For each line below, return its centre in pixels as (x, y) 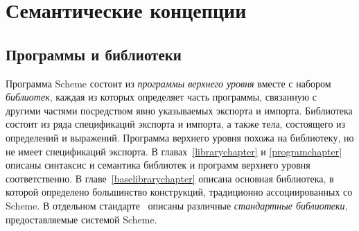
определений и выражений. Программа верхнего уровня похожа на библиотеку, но (180, 137)
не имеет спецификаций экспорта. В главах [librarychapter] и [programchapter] (174, 151)
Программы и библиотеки (94, 54)
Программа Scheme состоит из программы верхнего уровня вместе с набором (168, 83)
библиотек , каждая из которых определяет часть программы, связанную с (161, 97)
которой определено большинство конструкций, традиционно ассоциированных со (179, 192)
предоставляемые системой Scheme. (81, 219)
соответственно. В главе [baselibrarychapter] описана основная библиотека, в (170, 178)
